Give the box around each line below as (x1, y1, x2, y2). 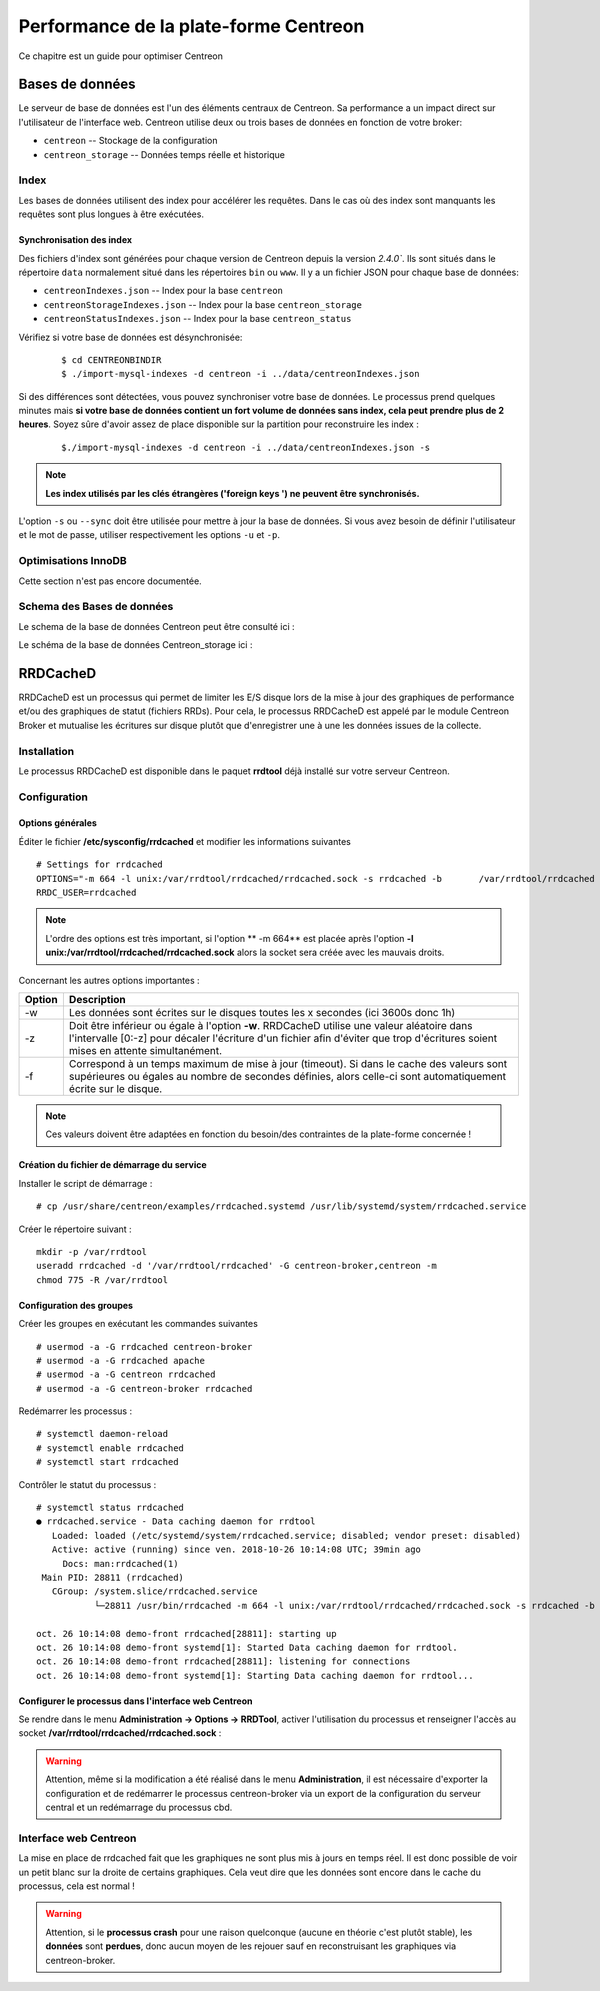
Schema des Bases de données (18, 600, 174, 614)
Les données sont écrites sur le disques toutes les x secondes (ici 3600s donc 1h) (68, 1005, 456, 1019)
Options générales (18, 817, 97, 829)
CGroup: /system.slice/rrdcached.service (51, 1586, 259, 1597)
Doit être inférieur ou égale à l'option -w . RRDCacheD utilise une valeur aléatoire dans (68, 1018, 473, 1032)
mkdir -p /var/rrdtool (36, 1246, 148, 1257)
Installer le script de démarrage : (18, 1177, 153, 1189)
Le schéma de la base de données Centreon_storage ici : (18, 639, 253, 651)
